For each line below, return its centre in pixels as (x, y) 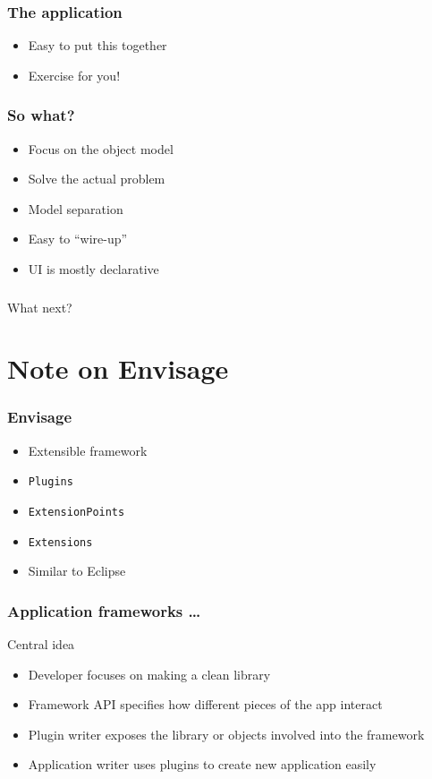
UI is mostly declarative (93, 269)
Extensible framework (88, 450)
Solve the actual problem (97, 179)
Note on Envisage (118, 368)
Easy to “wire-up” (78, 239)
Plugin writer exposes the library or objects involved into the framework (226, 734)
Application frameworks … (104, 610)
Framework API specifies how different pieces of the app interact (205, 704)
